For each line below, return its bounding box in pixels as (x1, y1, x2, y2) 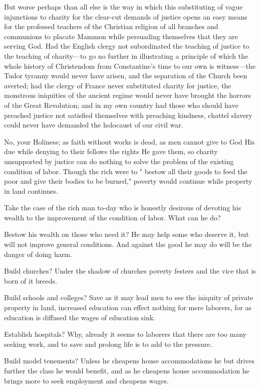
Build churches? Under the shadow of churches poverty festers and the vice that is (4, 266, 256, 276)
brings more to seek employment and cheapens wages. (4, 375, 169, 385)
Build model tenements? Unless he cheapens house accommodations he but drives (4, 355, 255, 366)
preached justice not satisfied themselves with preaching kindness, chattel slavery (4, 109, 252, 120)
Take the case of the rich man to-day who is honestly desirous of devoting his (4, 202, 241, 213)
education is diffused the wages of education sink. (4, 312, 156, 322)
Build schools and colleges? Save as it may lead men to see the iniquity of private (4, 292, 253, 303)
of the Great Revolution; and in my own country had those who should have (4, 99, 238, 110)
